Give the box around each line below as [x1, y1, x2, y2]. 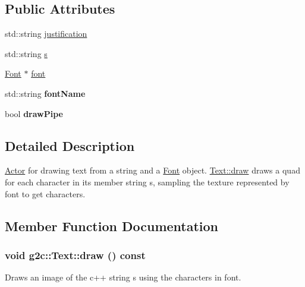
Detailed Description [5, 136, 135, 154]
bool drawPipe [5, 107, 63, 119]
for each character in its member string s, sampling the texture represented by [5, 175, 290, 188]
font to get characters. [5, 187, 86, 200]
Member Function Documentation [5, 216, 219, 235]
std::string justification [5, 27, 87, 40]
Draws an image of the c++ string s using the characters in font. [5, 271, 241, 283]
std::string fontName [5, 87, 86, 99]
